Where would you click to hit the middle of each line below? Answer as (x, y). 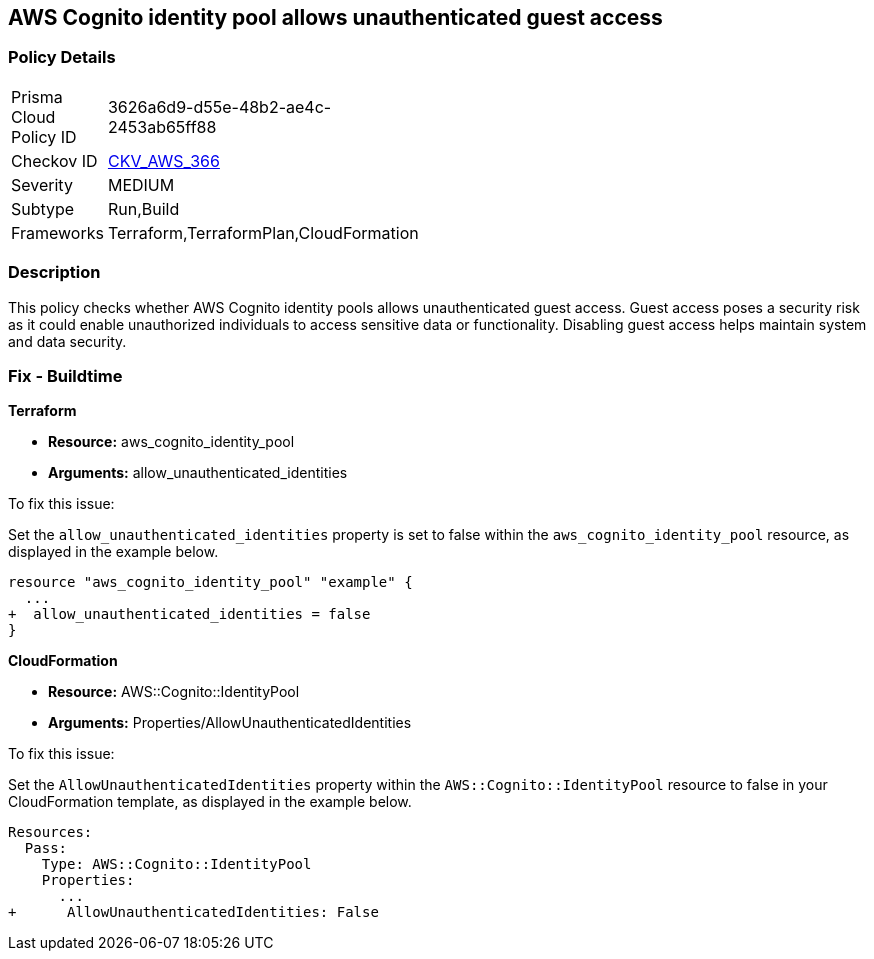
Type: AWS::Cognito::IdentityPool (176, 864)
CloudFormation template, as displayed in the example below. (210, 802)
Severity (42, 184)
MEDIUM (141, 184)
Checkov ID (54, 160)
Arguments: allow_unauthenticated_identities (198, 473)
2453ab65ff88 (162, 126)
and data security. (67, 341)
